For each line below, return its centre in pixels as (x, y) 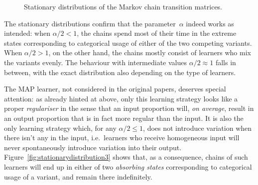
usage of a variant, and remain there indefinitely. (78, 176)
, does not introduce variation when (197, 128)
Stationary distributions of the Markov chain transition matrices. (123, 6)
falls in (226, 62)
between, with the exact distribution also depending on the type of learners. (120, 72)
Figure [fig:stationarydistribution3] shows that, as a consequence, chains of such (126, 157)
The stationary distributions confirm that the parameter (90, 23)
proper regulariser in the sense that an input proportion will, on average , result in (129, 108)
